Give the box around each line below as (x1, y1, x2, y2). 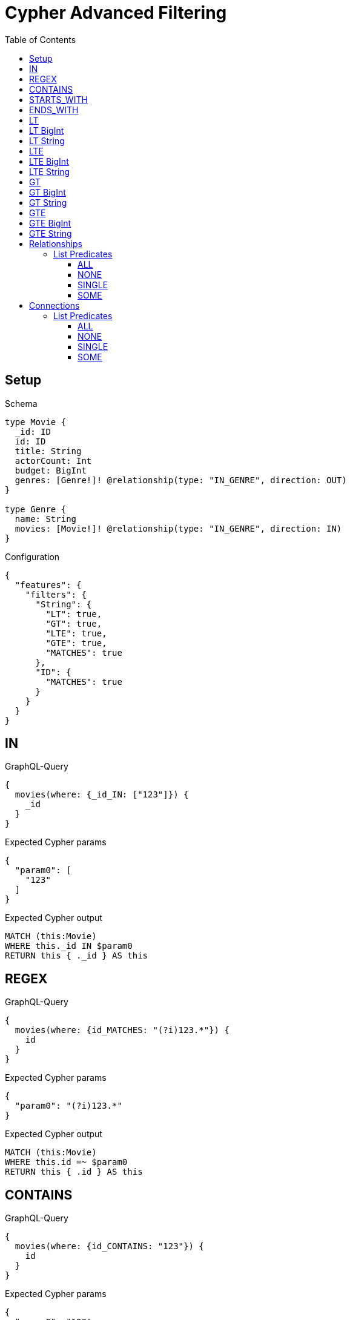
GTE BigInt (29, 217, 71, 228)
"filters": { (25, 589, 87, 599)
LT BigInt (29, 125, 64, 136)
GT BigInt (29, 186, 66, 197)
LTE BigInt (29, 156, 69, 167)
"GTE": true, (45, 638, 107, 648)
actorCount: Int (15, 455, 92, 466)
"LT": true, (45, 609, 102, 619)
